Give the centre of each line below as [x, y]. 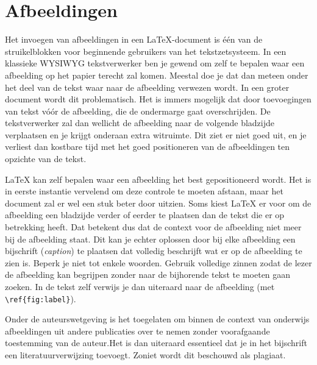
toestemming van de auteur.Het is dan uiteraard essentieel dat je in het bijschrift [156, 343]
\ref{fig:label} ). [41, 298]
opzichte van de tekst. [46, 159]
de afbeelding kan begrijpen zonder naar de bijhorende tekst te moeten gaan [148, 275]
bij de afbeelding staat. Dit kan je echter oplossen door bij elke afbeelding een [150, 239]
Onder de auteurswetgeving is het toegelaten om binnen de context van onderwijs [157, 319]
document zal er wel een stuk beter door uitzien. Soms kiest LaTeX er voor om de [158, 203]
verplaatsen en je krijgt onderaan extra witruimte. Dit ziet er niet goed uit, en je [156, 134]
